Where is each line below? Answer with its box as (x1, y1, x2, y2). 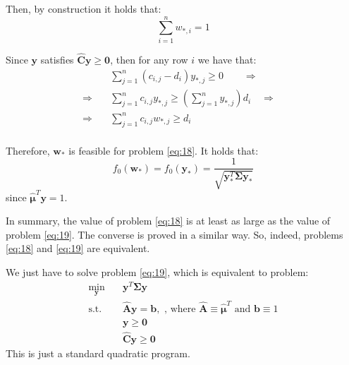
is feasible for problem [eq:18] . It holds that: (68, 143, 259, 157)
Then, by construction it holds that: (6, 1, 161, 16)
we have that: (197, 52, 257, 66)
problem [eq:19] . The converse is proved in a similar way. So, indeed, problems (6, 227, 343, 241)
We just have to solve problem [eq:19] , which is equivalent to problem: (6, 264, 309, 279)
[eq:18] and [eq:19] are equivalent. (6, 241, 150, 256)
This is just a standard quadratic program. (6, 345, 190, 360)
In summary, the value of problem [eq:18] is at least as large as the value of (6, 213, 331, 228)
